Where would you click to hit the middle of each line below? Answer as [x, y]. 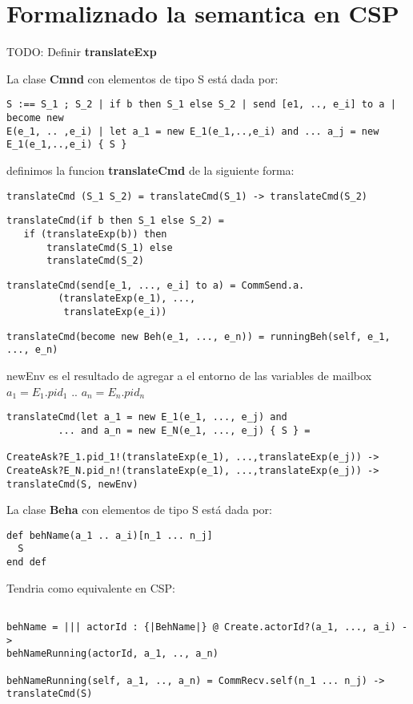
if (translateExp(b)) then [95, 234]
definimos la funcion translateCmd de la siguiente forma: [150, 170]
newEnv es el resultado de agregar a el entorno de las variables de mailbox [189, 376]
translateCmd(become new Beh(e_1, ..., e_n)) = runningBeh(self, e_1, [198, 336]
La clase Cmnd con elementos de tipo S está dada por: [142, 78]
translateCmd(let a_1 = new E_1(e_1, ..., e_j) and [147, 417]
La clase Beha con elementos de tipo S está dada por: [139, 510]
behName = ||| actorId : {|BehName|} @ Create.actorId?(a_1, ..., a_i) [201, 627]
